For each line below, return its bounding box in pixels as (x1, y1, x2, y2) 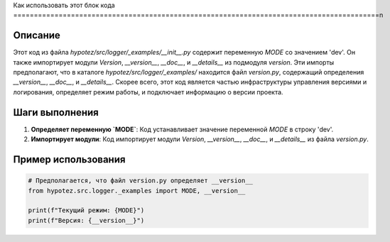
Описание (13, 29, 60, 42)
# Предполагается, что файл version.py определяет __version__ (28, 177, 254, 185)
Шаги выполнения (13, 106, 99, 119)
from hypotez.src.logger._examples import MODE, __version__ (28, 187, 246, 194)
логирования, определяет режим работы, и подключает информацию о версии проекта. (13, 87, 283, 96)
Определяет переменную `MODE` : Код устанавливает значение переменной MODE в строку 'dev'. (31, 125, 334, 133)
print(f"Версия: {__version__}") (28, 216, 145, 224)
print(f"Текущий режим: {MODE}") (28, 207, 145, 214)
